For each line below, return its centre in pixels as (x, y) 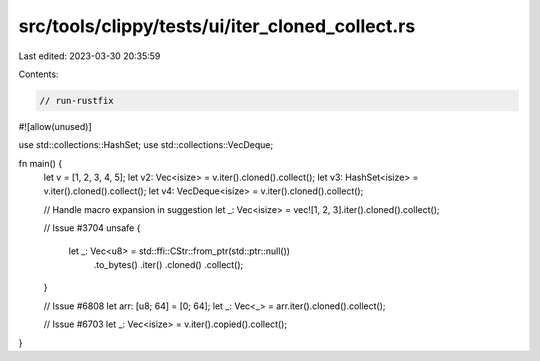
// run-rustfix (76, 100)
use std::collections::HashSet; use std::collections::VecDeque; (146, 145)
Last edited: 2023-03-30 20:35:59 (89, 56)
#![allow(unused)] (55, 126)
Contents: (38, 74)
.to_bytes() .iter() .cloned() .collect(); (168, 265)
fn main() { (40, 163)
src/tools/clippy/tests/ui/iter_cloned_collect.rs (217, 26)
